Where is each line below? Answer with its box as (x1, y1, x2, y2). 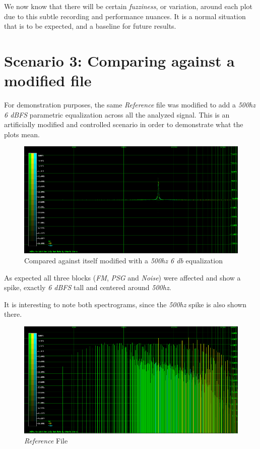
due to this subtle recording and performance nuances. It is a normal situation (4, 11, 246, 21)
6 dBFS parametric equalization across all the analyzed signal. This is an (4, 109, 230, 120)
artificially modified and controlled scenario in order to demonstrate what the (4, 119, 243, 130)
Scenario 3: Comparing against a (4, 50, 235, 71)
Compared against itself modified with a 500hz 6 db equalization (24, 255, 223, 266)
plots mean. (4, 129, 40, 139)
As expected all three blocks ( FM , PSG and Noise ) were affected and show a (4, 272, 241, 283)
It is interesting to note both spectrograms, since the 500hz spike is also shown (4, 299, 247, 309)
